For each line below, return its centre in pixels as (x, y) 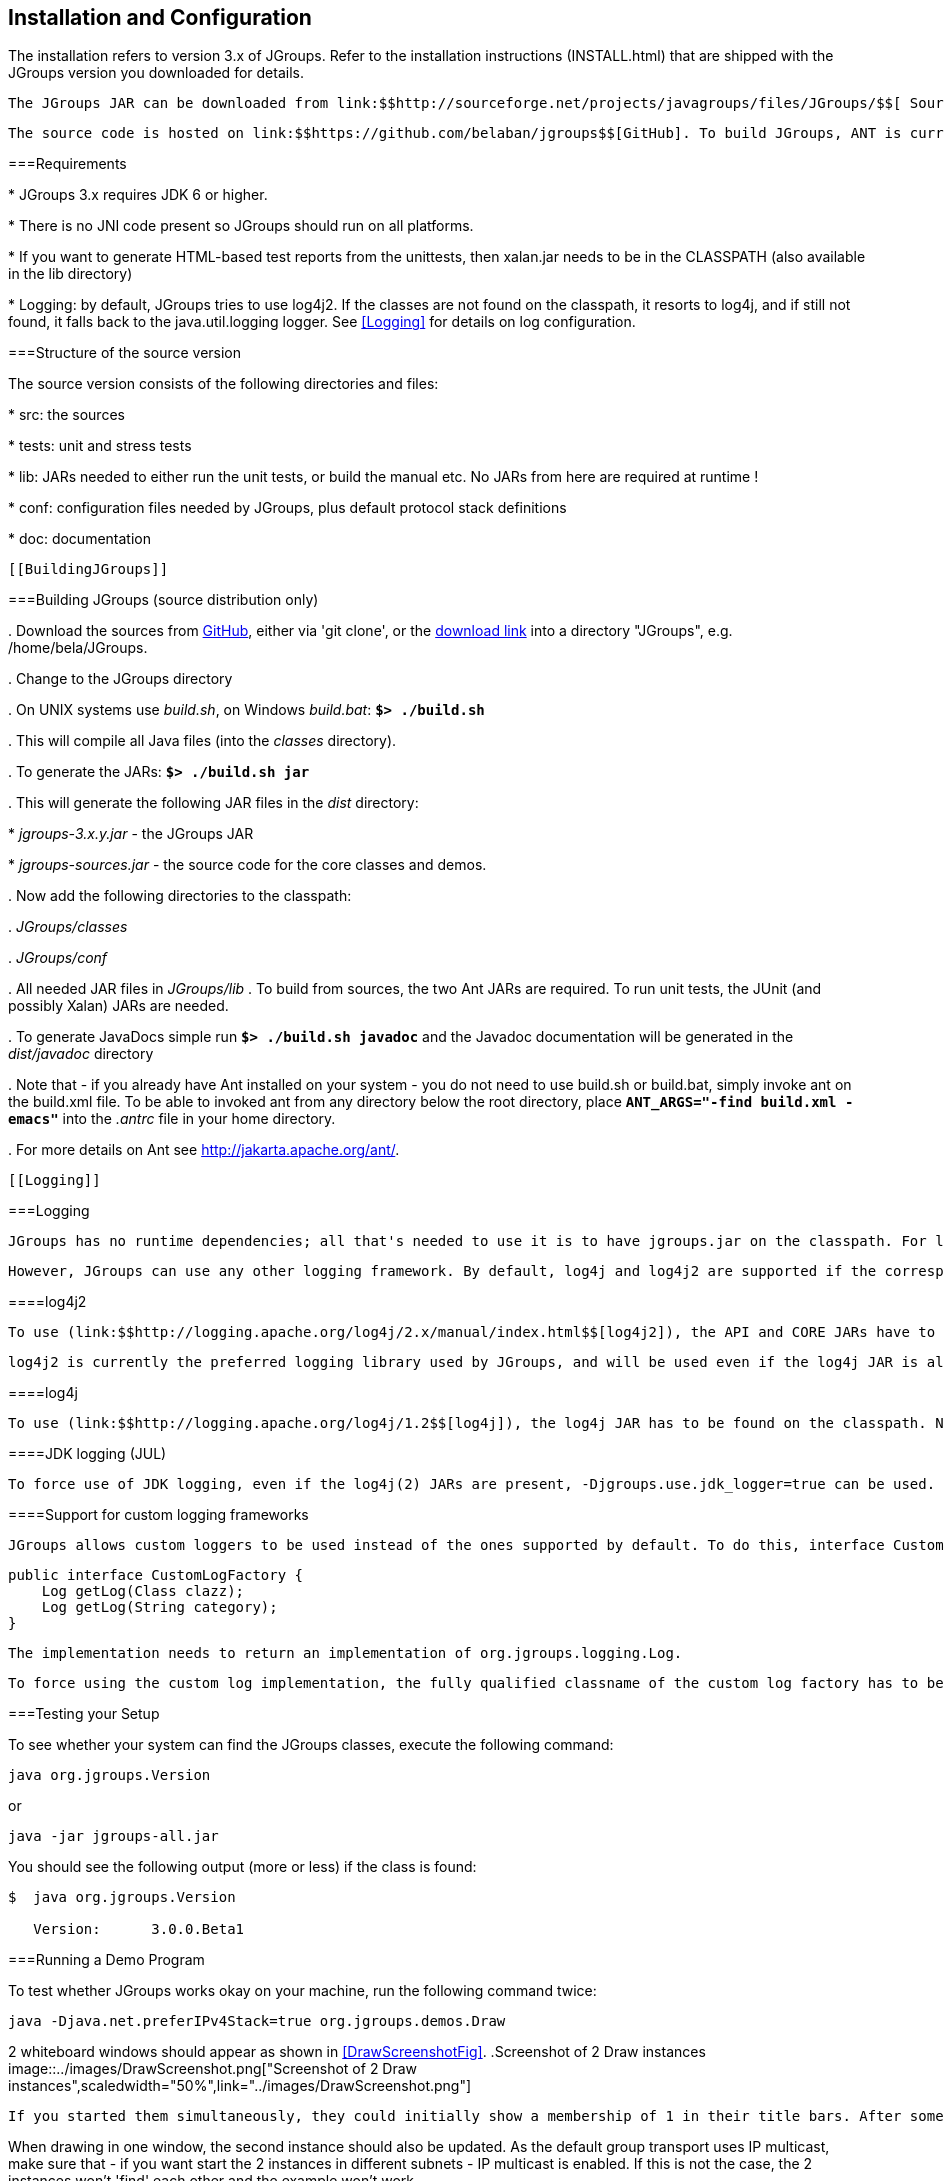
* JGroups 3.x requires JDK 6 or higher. (138, 195)
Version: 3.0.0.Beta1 (139, 1929)
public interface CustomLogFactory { (156, 1575)
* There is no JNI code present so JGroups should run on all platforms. (241, 226)
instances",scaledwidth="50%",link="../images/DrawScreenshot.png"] (240, 2086)
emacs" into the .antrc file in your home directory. (172, 1119)
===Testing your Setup (84, 1714)
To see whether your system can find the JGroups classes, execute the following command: (311, 1745)
